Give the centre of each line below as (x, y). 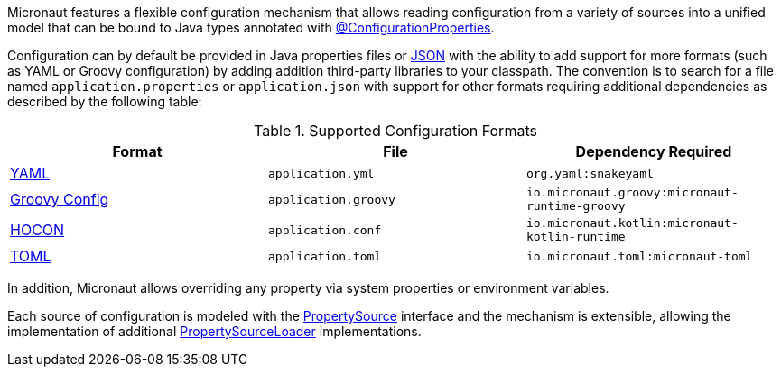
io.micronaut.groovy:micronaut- (632, 192)
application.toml (325, 256)
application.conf (325, 230)
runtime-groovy (576, 206)
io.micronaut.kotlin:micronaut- (632, 223)
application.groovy (331, 199)
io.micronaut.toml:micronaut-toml (639, 256)
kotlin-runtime (576, 237)
